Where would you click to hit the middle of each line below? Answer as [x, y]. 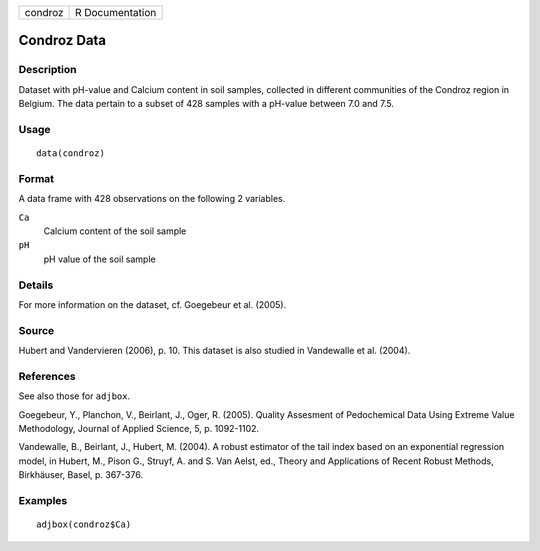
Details [36, 285]
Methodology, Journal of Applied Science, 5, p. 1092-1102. [139, 429]
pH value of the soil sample [99, 259]
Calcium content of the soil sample [115, 231]
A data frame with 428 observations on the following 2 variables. [152, 199]
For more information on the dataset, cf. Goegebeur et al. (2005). [152, 304]
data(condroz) [70, 153]
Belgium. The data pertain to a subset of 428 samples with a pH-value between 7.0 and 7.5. [206, 104]
